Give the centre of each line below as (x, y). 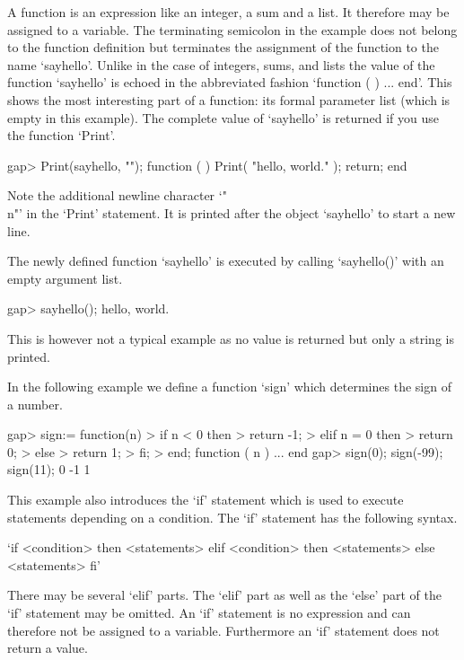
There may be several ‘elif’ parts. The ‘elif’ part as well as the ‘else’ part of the (224, 595)
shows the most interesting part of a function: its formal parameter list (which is (229, 99)
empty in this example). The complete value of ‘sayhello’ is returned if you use (223, 117)
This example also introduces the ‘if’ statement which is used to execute (206, 500)
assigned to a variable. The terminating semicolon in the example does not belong (232, 29)
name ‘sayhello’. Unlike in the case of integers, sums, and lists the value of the (221, 64)
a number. (35, 404)
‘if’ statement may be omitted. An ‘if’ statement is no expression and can (209, 613)
